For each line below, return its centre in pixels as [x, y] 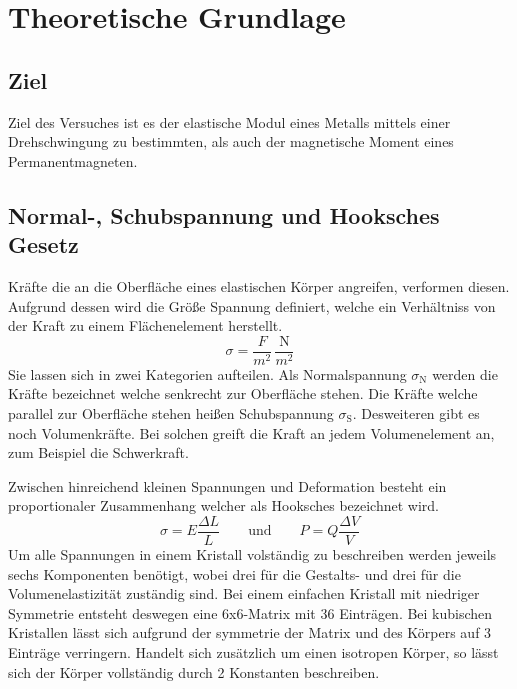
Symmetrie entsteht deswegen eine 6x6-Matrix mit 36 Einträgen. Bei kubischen [250, 612]
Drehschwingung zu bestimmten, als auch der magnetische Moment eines [231, 141]
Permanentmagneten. [73, 160]
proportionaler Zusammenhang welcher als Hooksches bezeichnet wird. [223, 505]
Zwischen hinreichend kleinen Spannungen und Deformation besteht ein [227, 485]
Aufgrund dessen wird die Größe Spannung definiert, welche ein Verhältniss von [252, 305]
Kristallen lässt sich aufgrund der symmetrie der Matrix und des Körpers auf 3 [250, 632]
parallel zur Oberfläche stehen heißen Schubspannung [171, 412]
